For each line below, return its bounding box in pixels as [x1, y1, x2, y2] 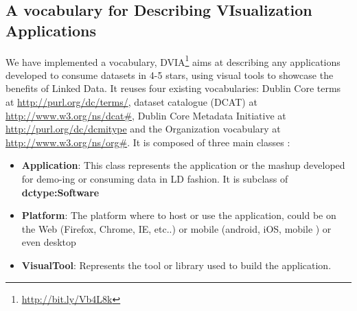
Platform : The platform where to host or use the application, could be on [21, 208, 336, 222]
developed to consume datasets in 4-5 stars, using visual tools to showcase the [5, 67, 334, 82]
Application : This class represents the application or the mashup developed [21, 158, 345, 172]
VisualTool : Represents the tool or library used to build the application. [21, 257, 332, 272]
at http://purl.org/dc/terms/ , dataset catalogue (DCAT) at [5, 95, 257, 109]
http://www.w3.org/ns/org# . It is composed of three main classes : [5, 135, 290, 149]
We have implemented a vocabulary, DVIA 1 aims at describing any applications [5, 52, 341, 69]
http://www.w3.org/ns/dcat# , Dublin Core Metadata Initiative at [5, 108, 286, 122]
